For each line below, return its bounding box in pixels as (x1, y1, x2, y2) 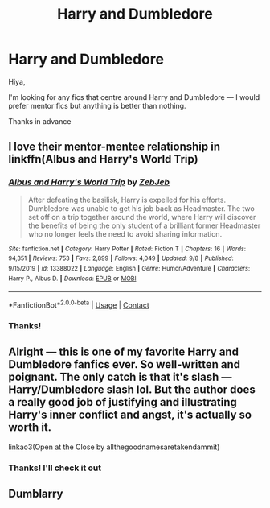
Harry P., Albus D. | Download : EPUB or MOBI (8, 275, 137, 283)
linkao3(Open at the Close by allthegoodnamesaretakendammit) (8, 442, 220, 452)
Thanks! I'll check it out (8, 462, 102, 473)
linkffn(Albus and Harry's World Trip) (8, 152, 198, 166)
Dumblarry (8, 486, 63, 500)
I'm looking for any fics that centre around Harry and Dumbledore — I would (8, 92, 260, 101)
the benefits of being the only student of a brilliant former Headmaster (27, 221, 261, 230)
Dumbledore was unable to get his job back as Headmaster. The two (27, 203, 255, 213)
